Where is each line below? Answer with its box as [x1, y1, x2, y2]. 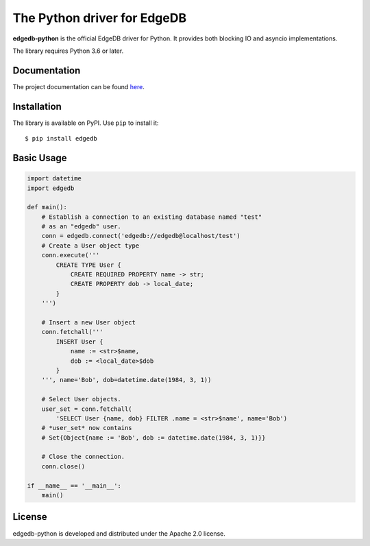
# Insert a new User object [41, 319, 136, 326]
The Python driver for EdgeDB [12, 10, 187, 25]
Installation [12, 100, 62, 112]
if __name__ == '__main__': [27, 482, 121, 490]
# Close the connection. [41, 453, 125, 461]
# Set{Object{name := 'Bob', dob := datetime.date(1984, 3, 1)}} [41, 434, 266, 442]
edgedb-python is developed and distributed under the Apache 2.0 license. [12, 529, 226, 538]
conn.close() [41, 462, 86, 470]
